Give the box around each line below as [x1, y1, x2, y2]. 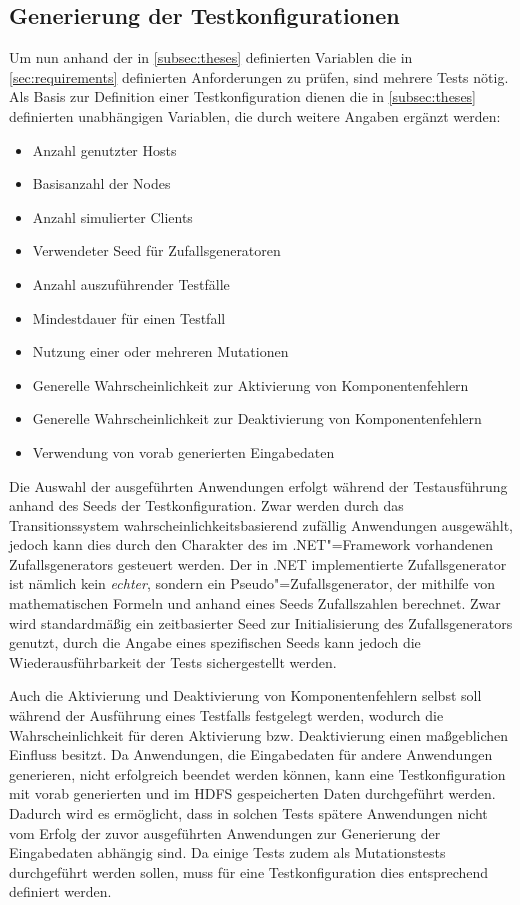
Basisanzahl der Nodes [32, 173, 171, 194]
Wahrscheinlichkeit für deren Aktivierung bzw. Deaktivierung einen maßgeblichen [9, 724, 509, 745]
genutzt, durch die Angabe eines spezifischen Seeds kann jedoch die [9, 632, 421, 653]
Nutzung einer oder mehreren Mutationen [32, 341, 289, 362]
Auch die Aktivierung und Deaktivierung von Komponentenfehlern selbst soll [9, 685, 482, 706]
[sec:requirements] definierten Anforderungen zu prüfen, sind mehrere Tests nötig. [9, 66, 509, 87]
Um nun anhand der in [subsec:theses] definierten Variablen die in [9, 47, 413, 68]
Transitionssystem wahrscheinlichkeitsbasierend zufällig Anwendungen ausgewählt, [9, 514, 513, 535]
